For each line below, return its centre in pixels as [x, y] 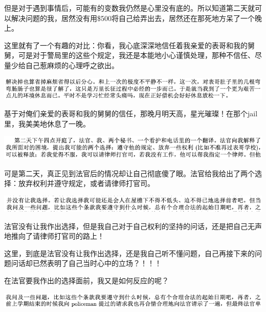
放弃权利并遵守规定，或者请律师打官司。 [86, 183]
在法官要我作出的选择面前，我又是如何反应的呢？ [86, 280]
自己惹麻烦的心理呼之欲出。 [72, 65]
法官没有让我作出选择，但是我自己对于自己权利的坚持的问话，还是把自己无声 [133, 226]
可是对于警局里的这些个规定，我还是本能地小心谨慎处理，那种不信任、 [136, 55]
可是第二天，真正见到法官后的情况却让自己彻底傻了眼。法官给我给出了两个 [129, 173]
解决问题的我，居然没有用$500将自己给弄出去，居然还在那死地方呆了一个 [133, 18]
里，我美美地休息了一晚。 [47, 123]
